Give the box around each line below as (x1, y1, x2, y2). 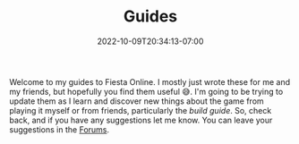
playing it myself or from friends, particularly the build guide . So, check (9, 105, 272, 115)
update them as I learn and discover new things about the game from (9, 96, 264, 106)
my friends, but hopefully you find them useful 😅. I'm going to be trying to (9, 86, 284, 97)
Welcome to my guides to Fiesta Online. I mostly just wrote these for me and (9, 76, 291, 87)
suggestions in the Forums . (9, 123, 110, 135)
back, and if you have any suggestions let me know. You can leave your (9, 114, 273, 125)
